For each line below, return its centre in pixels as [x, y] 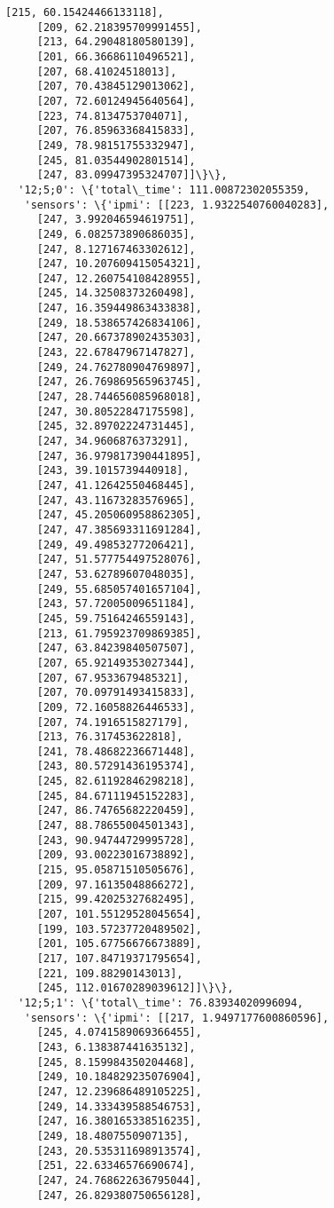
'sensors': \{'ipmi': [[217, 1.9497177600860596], [177, 1018]
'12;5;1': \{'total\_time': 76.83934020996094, [161, 1003]
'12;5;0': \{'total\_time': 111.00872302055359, [164, 189]
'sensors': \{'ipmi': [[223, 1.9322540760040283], [177, 205]
